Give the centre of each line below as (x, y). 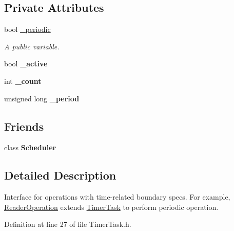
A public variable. (32, 46)
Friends (24, 126)
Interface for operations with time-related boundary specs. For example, (117, 197)
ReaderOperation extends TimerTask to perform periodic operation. (111, 207)
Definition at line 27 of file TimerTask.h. (68, 224)
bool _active (26, 64)
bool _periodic (27, 29)
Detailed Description (60, 175)
